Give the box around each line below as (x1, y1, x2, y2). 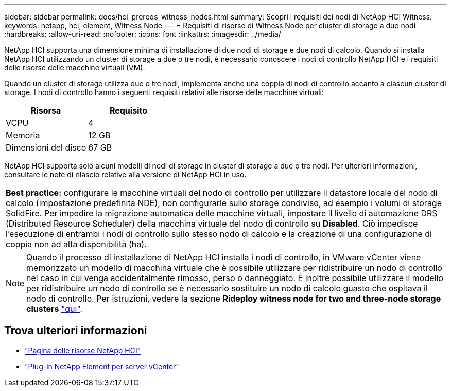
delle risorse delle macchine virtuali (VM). (4, 63, 145, 72)
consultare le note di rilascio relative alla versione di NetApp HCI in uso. (4, 170, 247, 179)
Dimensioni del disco (6, 142, 86, 153)
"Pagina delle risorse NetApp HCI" (25, 346, 141, 355)
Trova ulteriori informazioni (4, 324, 147, 338)
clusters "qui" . (26, 304, 83, 314)
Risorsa (30, 105, 61, 116)
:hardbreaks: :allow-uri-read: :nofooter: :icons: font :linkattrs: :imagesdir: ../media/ (4, 30, 281, 39)
